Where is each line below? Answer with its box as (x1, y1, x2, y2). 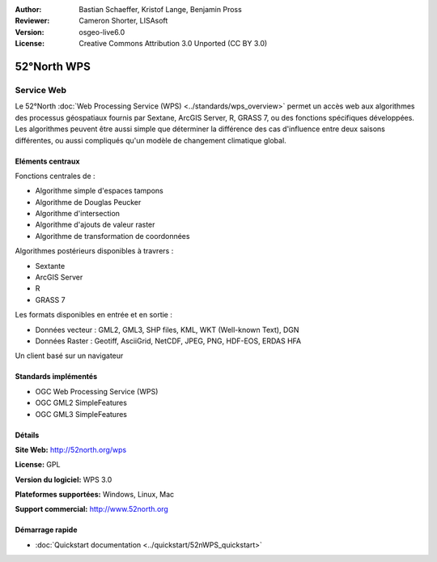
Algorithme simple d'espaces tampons (35, 186, 163, 196)
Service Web (15, 84, 67, 96)
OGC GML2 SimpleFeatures (35, 398, 127, 408)
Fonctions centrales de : (15, 171, 96, 181)
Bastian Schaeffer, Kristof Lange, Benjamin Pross (78, 5, 242, 14)
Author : (15, 5, 42, 14)
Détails (15, 430, 40, 440)
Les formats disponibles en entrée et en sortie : (15, 310, 173, 320)
